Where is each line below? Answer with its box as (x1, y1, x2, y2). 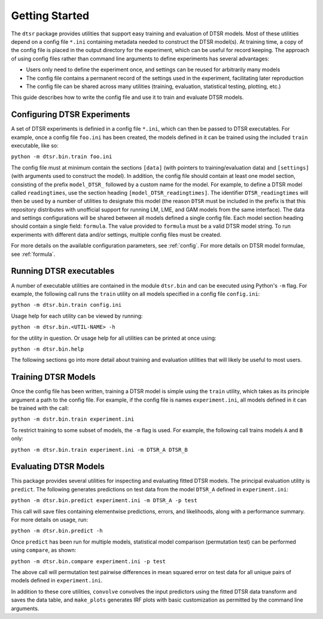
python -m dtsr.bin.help (11, 345, 84, 352)
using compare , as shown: (11, 546, 77, 554)
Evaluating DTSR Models (11, 461, 105, 472)
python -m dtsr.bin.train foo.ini (11, 153, 112, 160)
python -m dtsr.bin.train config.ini (11, 301, 122, 309)
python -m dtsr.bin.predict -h (11, 527, 103, 535)
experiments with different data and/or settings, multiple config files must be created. (11, 231, 222, 238)
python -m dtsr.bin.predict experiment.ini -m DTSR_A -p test (11, 497, 197, 504)
